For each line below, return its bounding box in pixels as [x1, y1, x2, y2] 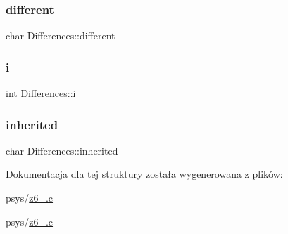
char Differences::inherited [6, 143, 118, 157]
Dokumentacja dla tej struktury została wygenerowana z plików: [6, 167, 283, 181]
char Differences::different [6, 28, 115, 43]
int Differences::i [6, 86, 76, 100]
